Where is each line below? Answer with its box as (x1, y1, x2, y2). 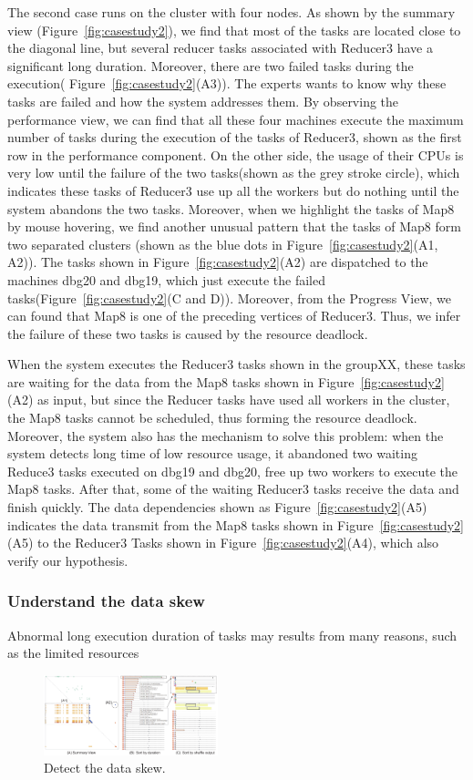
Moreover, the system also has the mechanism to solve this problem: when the (7, 426, 444, 445)
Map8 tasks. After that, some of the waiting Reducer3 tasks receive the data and (7, 479, 459, 498)
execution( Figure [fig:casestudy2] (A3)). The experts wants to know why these (7, 74, 447, 93)
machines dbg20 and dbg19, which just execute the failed (7, 270, 325, 289)
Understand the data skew (7, 590, 205, 612)
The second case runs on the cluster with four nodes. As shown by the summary (7, 3, 456, 21)
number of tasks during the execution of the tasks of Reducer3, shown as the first (7, 128, 462, 147)
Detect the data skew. (44, 758, 166, 777)
